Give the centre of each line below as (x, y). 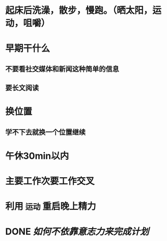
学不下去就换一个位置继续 (45, 132)
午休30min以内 (37, 156)
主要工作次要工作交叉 (50, 181)
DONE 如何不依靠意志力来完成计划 (77, 232)
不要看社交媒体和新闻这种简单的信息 (62, 69)
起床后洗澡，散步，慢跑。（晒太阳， (79, 10)
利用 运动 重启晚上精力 (51, 207)
